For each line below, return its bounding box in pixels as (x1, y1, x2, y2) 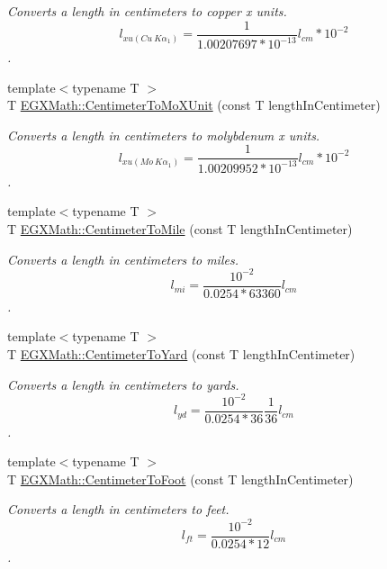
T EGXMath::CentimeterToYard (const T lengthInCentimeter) (7, 344, 355, 363)
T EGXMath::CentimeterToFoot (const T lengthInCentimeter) (7, 469, 354, 488)
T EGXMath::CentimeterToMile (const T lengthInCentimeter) (7, 219, 353, 238)
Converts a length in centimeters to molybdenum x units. (7, 125, 320, 144)
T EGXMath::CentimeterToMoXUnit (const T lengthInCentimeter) (7, 95, 381, 114)
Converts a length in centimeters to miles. (7, 249, 238, 268)
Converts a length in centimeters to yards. (7, 375, 239, 393)
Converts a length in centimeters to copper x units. (7, 2, 287, 20)
